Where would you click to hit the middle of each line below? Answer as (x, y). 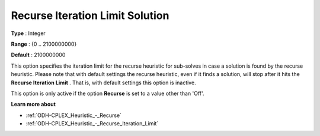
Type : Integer (28, 33)
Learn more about (33, 105)
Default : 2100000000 (38, 55)
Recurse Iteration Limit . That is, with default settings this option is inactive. (103, 83)
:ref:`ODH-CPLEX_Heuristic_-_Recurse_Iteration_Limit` (92, 124)
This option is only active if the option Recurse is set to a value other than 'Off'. (108, 93)
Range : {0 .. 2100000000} (44, 44)
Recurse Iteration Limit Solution (90, 15)
